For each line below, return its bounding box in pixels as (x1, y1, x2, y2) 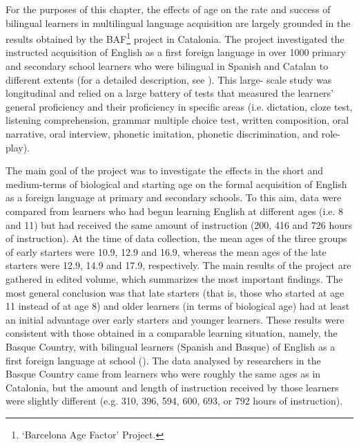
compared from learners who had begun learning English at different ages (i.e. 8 (6, 203, 344, 218)
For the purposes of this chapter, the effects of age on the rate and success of (6, 2, 331, 16)
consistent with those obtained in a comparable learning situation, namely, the (6, 326, 338, 340)
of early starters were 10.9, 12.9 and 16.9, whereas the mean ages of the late (6, 244, 327, 259)
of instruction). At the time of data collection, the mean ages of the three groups (6, 231, 347, 245)
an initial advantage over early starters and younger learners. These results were (6, 312, 345, 326)
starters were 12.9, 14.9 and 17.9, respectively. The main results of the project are (6, 258, 351, 272)
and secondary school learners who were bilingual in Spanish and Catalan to (6, 59, 329, 73)
